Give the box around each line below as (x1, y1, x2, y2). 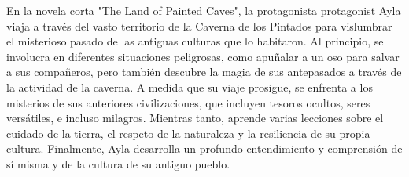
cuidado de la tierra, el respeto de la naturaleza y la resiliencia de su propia (6, 125, 370, 141)
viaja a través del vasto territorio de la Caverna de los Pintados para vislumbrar (6, 17, 392, 34)
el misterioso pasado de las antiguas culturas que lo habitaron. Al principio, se (6, 33, 384, 49)
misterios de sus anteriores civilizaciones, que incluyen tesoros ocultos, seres (6, 94, 370, 110)
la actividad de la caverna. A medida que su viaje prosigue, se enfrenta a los (6, 78, 373, 95)
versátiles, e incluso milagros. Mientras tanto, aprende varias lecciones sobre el (6, 110, 384, 126)
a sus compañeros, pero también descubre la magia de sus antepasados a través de (6, 63, 402, 80)
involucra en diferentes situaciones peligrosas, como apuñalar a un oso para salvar (6, 48, 400, 64)
